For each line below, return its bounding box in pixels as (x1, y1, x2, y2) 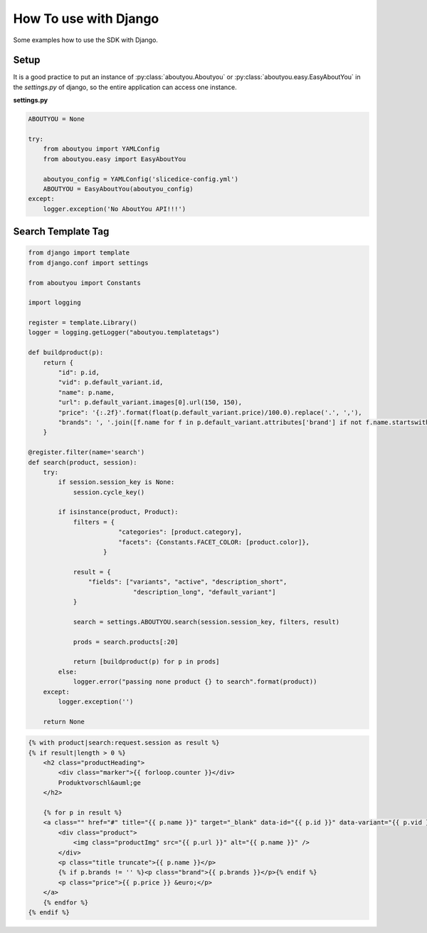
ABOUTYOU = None (28, 115, 85, 123)
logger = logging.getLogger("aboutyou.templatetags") (28, 329, 220, 336)
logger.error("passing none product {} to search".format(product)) (73, 678, 317, 686)
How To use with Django (13, 11, 159, 26)
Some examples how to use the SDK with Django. (13, 36, 158, 44)
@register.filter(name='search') (28, 448, 145, 456)
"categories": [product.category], (117, 528, 243, 536)
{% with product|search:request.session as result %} (28, 738, 220, 747)
